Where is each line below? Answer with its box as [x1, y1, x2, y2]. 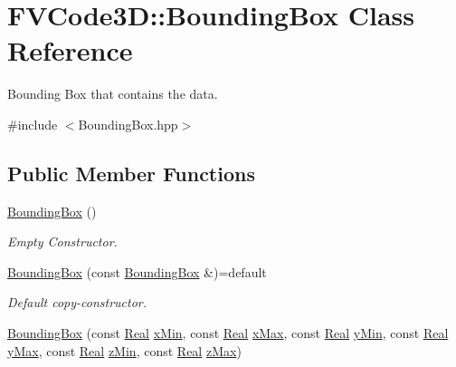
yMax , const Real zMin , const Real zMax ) [7, 341, 242, 360]
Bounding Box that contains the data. [7, 84, 218, 103]
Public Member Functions [7, 159, 255, 187]
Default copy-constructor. [7, 293, 147, 312]
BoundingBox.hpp [78, 114, 178, 133]
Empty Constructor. [7, 232, 118, 251]
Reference [7, 32, 133, 69]
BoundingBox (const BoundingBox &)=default [7, 262, 267, 281]
